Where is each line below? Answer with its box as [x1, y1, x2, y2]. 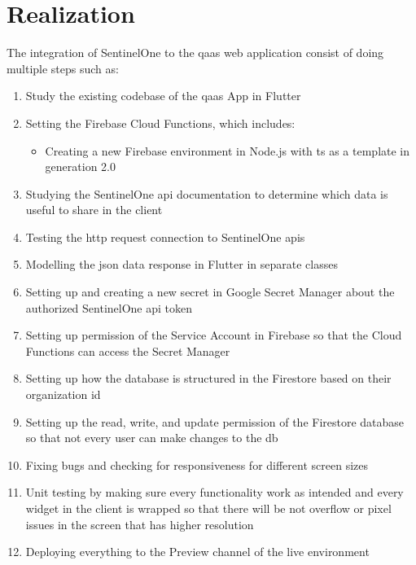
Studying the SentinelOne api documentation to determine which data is [25, 185, 388, 202]
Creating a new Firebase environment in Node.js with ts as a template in [45, 142, 410, 159]
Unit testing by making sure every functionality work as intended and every [25, 484, 404, 501]
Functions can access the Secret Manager [25, 342, 230, 359]
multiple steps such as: [7, 59, 119, 77]
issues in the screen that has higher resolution [25, 515, 254, 532]
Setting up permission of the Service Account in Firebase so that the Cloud [25, 326, 402, 344]
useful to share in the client [25, 201, 163, 218]
